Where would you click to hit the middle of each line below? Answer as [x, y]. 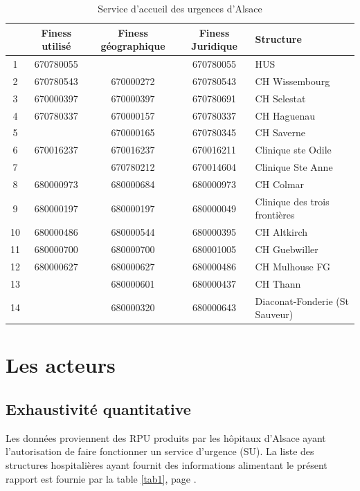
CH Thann [278, 283]
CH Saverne [280, 132]
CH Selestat [280, 98]
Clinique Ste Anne [294, 167]
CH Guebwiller [287, 249]
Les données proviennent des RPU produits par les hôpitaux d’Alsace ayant [166, 437]
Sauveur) [274, 314]
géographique [133, 46]
